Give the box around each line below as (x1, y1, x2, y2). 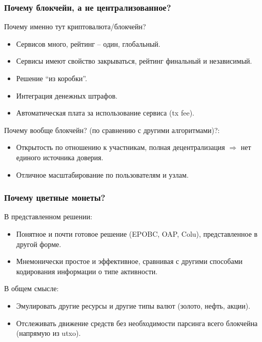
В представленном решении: (4, 211, 92, 222)
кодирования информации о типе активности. (16, 265, 158, 276)
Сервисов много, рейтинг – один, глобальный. (16, 38, 160, 49)
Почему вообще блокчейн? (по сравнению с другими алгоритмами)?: (4, 124, 220, 135)
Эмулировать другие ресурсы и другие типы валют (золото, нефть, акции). (16, 300, 251, 311)
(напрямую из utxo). (16, 328, 81, 338)
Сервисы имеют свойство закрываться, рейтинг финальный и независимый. (16, 55, 252, 66)
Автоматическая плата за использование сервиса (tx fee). (16, 107, 194, 118)
